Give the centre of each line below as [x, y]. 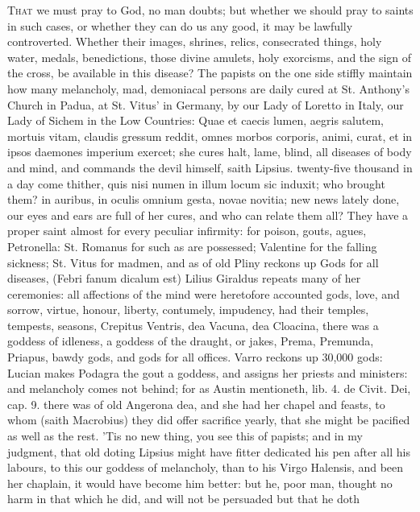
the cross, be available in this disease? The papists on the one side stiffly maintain [210, 73]
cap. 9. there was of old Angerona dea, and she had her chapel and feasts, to [196, 404]
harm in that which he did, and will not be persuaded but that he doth [183, 499]
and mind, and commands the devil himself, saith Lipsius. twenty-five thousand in [210, 167]
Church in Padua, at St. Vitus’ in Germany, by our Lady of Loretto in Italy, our [206, 104]
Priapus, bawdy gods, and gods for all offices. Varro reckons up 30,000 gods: [195, 357]
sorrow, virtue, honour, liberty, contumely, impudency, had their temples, [188, 310]
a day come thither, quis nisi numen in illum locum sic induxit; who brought [196, 183]
